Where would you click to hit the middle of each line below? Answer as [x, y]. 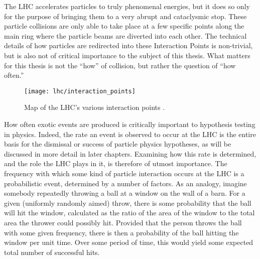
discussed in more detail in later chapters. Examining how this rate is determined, [130, 153]
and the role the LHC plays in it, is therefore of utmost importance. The [116, 163]
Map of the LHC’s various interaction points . [95, 107]
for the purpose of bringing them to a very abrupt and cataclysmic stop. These [125, 16]
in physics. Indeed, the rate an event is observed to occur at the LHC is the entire [130, 134]
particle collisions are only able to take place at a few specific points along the [124, 26]
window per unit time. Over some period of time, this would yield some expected [129, 242]
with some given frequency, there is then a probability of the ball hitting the [121, 232]
